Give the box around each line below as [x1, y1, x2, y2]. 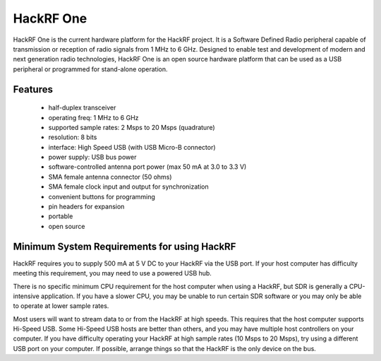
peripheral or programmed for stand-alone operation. [13, 64, 169, 73]
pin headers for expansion [48, 202, 125, 211]
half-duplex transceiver [48, 103, 116, 112]
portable [48, 212, 73, 220]
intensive [13, 292, 40, 300]
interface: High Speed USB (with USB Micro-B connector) [48, 143, 216, 151]
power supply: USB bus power [48, 153, 137, 162]
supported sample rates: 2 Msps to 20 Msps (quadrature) [48, 123, 215, 131]
